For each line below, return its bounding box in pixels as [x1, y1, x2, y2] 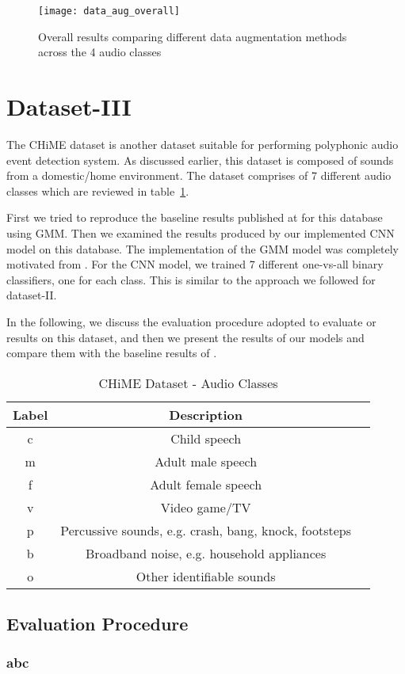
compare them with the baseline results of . [6, 345, 217, 361]
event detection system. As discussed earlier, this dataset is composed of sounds [6, 151, 394, 168]
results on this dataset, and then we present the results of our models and [6, 329, 365, 345]
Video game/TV [160, 497, 251, 516]
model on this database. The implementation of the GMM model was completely [6, 240, 399, 257]
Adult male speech [155, 451, 258, 470]
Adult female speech [150, 474, 262, 493]
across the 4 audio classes [38, 44, 162, 60]
